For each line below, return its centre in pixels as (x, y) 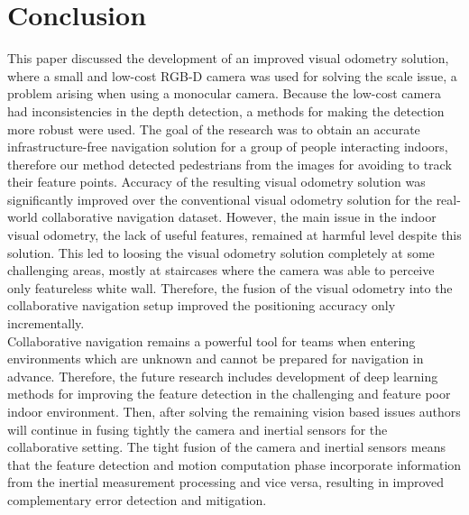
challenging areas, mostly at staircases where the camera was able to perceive (221, 270)
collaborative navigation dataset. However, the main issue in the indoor (239, 217)
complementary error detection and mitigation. (137, 499)
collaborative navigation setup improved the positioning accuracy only (202, 305)
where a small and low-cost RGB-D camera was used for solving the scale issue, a (232, 75)
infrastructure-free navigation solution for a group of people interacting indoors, (228, 147)
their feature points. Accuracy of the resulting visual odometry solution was (216, 182)
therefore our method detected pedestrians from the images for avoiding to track (230, 164)
